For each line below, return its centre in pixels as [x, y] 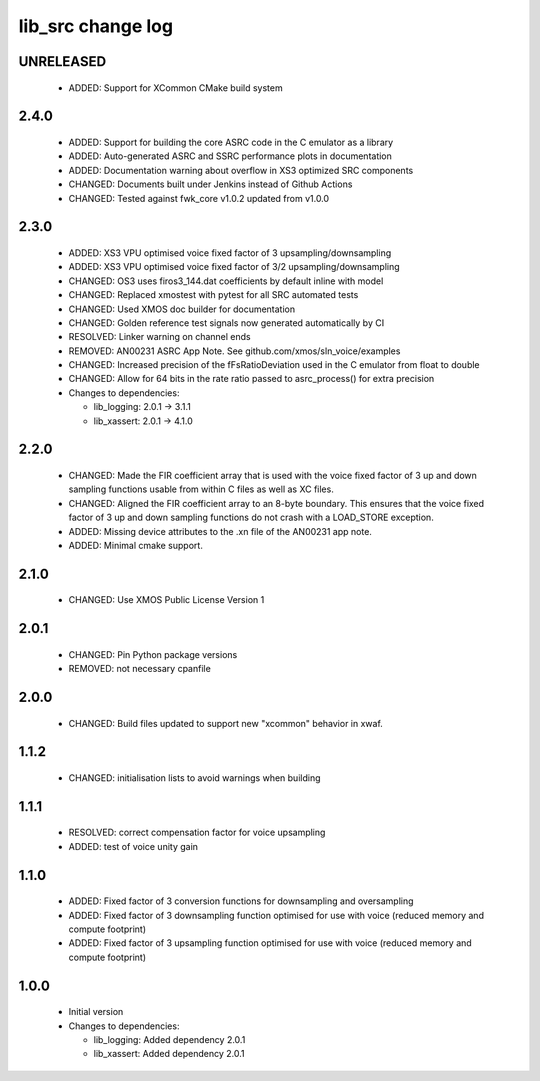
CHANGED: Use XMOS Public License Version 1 [166, 600]
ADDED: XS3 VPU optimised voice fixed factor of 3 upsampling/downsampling [230, 252]
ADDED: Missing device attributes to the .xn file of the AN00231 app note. [220, 531]
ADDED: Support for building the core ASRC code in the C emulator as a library [231, 142]
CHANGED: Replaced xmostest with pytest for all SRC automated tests [213, 295]
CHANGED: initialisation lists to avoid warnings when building [194, 778]
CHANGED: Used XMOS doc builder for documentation [182, 309]
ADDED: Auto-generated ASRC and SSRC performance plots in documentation [230, 156]
